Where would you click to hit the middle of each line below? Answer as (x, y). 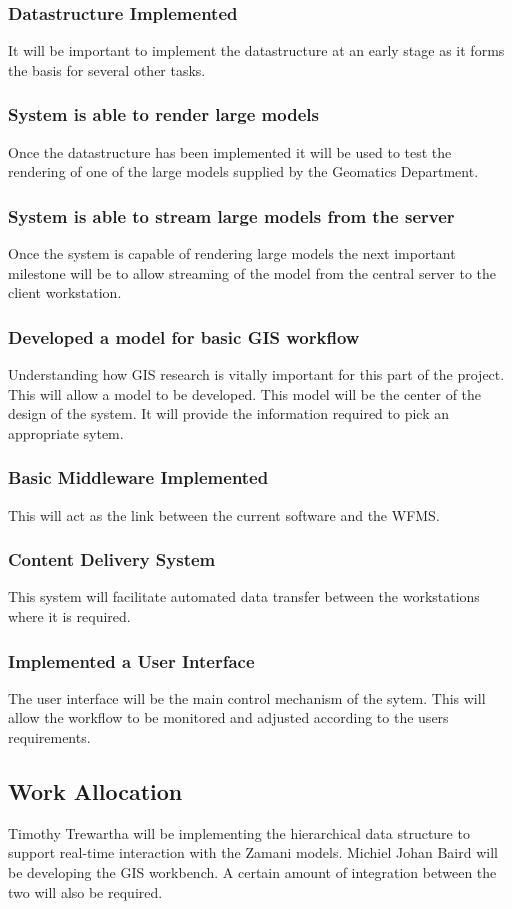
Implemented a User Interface (131, 660)
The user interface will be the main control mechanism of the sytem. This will (247, 697)
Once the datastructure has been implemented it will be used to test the (230, 151)
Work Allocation (95, 791)
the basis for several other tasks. (107, 69)
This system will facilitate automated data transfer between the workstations (244, 596)
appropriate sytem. (66, 432)
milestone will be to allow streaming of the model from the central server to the (252, 272)
